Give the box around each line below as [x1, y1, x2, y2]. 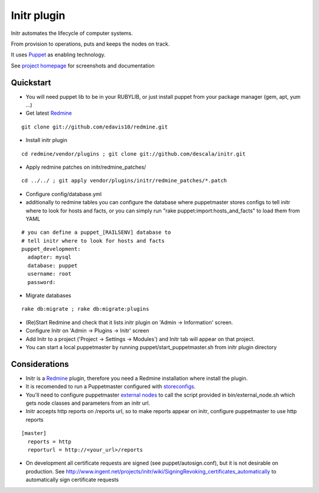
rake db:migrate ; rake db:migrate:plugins [21, 305, 149, 312]
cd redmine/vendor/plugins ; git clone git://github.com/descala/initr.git [21, 150, 246, 157]
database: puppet [27, 262, 78, 269]
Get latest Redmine [25, 109, 72, 117]
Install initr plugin [25, 137, 67, 144]
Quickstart [11, 78, 51, 88]
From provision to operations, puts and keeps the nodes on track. [11, 40, 170, 47]
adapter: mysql [27, 254, 71, 260]
